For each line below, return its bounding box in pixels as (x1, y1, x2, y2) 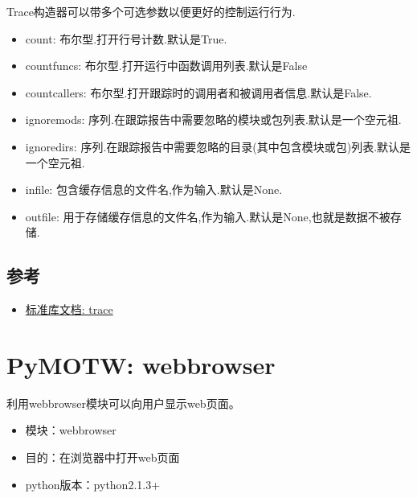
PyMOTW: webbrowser (6, 348, 276, 381)
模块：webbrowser (25, 422, 117, 438)
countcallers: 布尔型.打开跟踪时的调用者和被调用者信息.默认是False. (25, 84, 372, 101)
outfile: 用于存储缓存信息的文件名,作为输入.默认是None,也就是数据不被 (25, 208, 390, 224)
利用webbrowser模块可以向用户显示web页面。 (6, 394, 240, 411)
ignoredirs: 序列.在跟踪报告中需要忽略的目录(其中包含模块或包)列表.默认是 (25, 138, 411, 154)
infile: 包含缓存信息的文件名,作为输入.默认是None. (25, 181, 283, 198)
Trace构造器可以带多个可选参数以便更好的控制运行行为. (6, 3, 296, 19)
